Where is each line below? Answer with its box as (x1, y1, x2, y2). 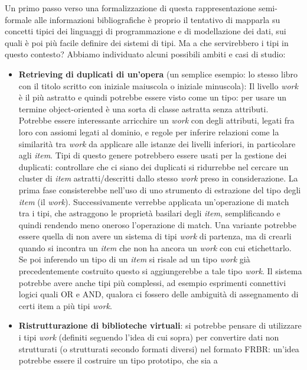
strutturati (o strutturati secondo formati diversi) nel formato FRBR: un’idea (18, 342, 299, 355)
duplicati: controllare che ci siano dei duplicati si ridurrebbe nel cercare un (18, 160, 289, 173)
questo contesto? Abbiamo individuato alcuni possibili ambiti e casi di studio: (5, 48, 286, 60)
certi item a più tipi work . (18, 299, 112, 311)
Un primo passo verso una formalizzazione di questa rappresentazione (5, 2, 256, 14)
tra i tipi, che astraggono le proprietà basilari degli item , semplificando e (18, 207, 280, 219)
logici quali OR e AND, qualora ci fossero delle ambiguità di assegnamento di (18, 288, 299, 300)
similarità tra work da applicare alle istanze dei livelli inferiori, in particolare (18, 137, 296, 150)
